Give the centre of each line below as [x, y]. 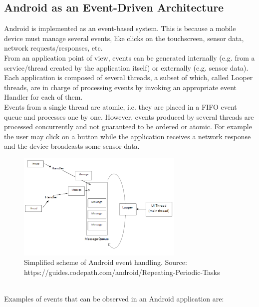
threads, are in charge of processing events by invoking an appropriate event [121, 87]
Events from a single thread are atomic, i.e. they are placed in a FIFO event [121, 106]
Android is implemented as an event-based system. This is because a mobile [120, 28]
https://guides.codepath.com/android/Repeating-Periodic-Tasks [122, 272]
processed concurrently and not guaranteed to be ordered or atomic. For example [128, 126]
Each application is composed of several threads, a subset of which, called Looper [129, 77]
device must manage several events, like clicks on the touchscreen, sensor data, [124, 38]
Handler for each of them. [43, 97]
